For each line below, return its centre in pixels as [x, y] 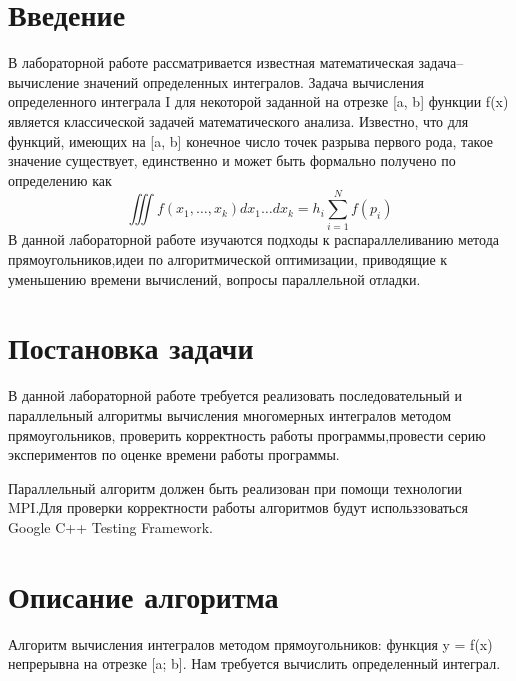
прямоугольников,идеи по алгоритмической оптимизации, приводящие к [228, 259]
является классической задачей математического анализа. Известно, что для [238, 120]
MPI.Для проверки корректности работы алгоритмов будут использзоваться [238, 507]
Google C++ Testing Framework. [111, 526]
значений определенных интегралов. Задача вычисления [253, 81]
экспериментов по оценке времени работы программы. [174, 454]
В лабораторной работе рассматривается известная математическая [211, 62]
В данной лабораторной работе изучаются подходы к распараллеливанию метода [253, 239]
